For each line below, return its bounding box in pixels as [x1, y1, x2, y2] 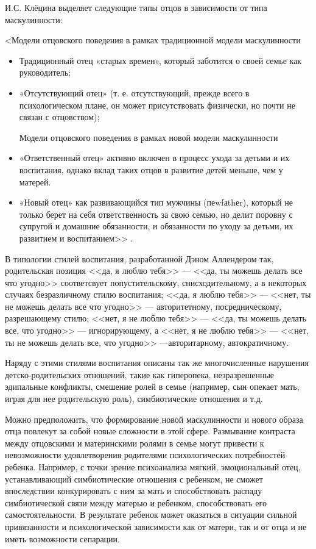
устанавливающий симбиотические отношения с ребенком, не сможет [5, 472, 263, 485]
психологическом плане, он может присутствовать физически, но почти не [19, 98, 295, 111]
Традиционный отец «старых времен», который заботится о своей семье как [19, 54, 302, 66]
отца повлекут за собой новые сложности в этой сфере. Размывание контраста [5, 425, 295, 437]
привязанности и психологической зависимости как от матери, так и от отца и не [5, 520, 307, 533]
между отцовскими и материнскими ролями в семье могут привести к [5, 436, 264, 449]
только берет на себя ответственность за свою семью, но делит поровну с [19, 207, 293, 220]
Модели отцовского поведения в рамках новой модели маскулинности [19, 131, 278, 143]
